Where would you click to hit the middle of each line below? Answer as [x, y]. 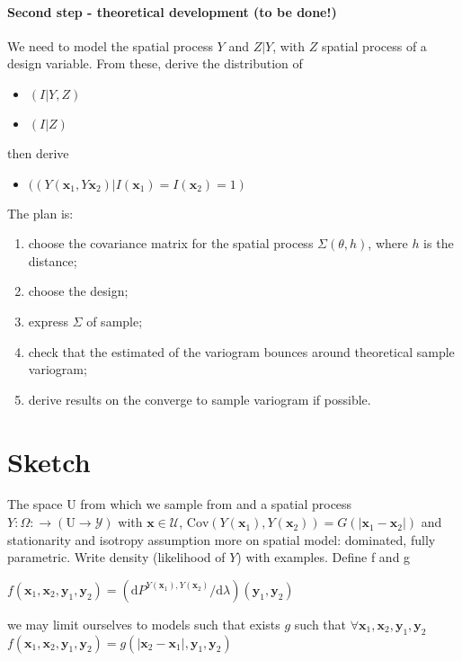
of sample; [115, 321]
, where [388, 243]
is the [439, 243]
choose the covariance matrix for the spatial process [171, 243]
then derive [38, 152]
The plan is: [40, 213]
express [48, 321]
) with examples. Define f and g [324, 557]
